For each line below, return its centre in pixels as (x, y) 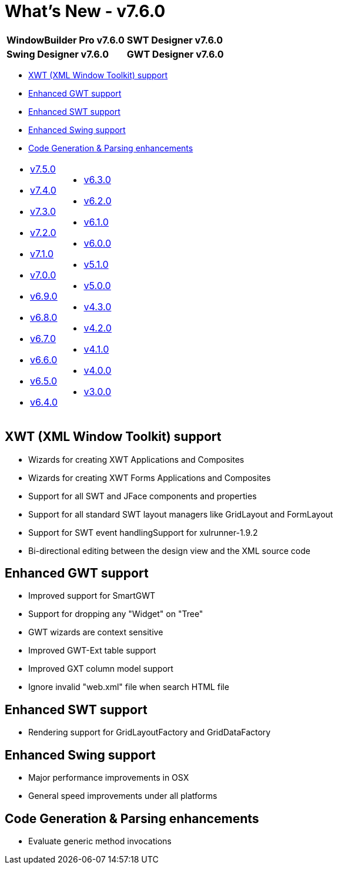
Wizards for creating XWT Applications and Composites (136, 459)
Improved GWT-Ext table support (92, 651)
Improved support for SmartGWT (92, 596)
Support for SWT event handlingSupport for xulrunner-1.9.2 (143, 532)
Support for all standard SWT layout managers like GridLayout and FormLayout (181, 514)
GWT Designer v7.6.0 (175, 54)
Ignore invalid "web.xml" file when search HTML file (129, 687)
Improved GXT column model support (101, 669)
